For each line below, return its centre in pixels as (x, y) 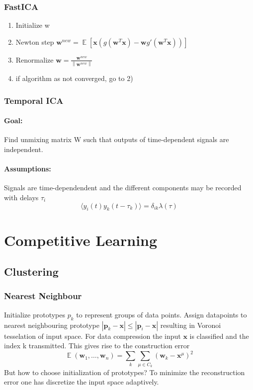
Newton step (35, 41)
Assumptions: (28, 169)
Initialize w (33, 25)
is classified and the (219, 336)
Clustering (31, 272)
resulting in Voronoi (191, 325)
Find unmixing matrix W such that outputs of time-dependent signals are (117, 139)
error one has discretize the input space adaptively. (82, 382)
